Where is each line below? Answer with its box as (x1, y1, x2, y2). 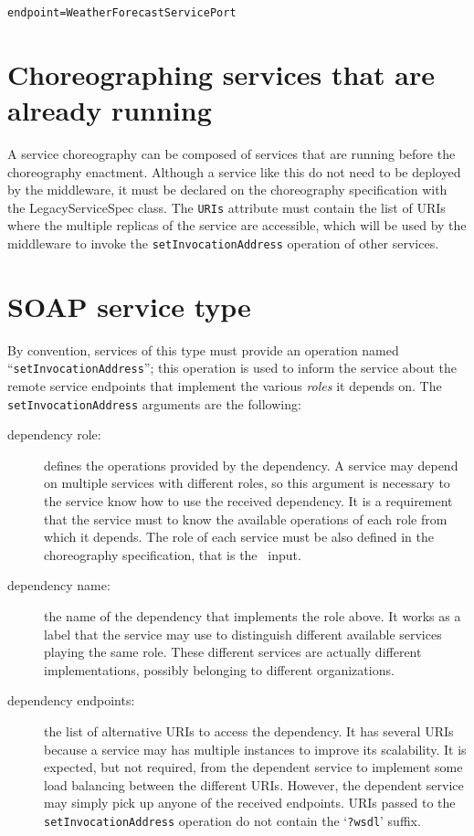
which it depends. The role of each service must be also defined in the (44, 527, 434, 546)
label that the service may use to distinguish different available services (44, 624, 442, 643)
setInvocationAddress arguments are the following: (7, 394, 301, 413)
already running (7, 91, 212, 129)
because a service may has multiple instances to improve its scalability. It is (44, 739, 467, 758)
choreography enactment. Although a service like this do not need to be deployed (7, 162, 461, 181)
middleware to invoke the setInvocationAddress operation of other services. (7, 234, 439, 252)
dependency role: (7, 425, 101, 444)
